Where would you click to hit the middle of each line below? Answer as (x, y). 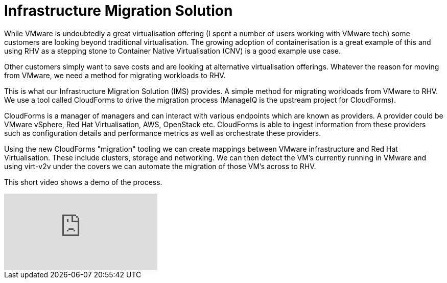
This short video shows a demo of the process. (83, 182)
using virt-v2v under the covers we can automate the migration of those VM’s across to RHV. (160, 166)
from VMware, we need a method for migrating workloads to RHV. (115, 75)
